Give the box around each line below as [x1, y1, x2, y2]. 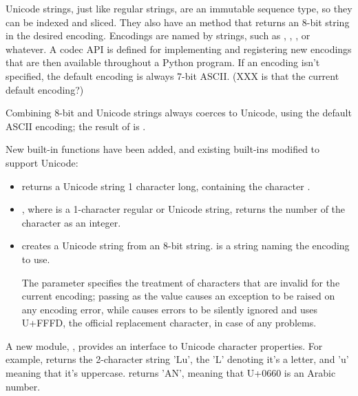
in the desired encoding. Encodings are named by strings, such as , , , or [6, 28, 310, 43]
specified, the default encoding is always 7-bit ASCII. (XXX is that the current [6, 68, 339, 83]
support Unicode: [6, 155, 78, 169]
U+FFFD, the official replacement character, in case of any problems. [21, 315, 317, 330]
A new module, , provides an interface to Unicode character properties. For [6, 338, 323, 353]
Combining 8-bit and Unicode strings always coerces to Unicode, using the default [6, 105, 352, 120]
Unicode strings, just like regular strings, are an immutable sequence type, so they [6, 1, 352, 15]
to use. [21, 251, 50, 266]
